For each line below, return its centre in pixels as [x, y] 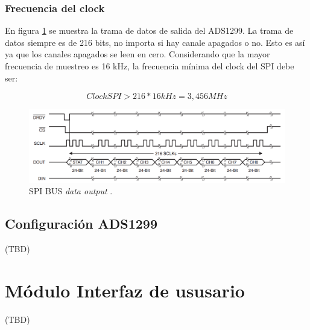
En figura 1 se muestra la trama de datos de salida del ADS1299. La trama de [149, 30]
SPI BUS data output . [71, 191]
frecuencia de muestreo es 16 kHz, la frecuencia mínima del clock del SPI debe [150, 66]
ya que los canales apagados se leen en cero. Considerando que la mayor [138, 54]
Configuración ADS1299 [81, 224]
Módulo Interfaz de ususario [125, 290]
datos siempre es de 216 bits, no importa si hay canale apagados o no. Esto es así [155, 42]
